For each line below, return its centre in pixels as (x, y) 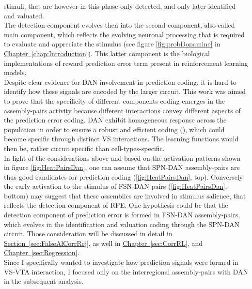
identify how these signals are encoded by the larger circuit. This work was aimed (125, 91)
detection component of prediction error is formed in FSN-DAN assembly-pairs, (122, 215)
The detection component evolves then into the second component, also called (119, 25)
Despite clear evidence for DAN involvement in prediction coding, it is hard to (120, 82)
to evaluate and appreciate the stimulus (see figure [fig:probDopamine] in (112, 44)
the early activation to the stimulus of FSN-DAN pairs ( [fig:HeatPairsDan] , (116, 186)
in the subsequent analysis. (44, 281)
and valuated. (24, 15)
